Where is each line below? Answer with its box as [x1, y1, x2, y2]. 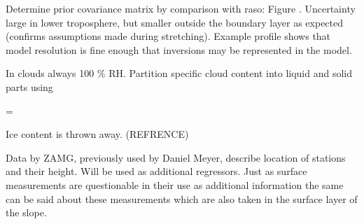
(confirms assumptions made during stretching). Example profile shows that [6, 29, 331, 43]
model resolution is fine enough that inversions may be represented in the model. [6, 42, 352, 57]
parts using [6, 79, 53, 94]
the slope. [6, 205, 47, 220]
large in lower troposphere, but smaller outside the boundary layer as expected [6, 15, 344, 29]
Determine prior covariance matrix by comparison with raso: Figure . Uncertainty [6, 1, 356, 15]
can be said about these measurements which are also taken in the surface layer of [6, 191, 358, 206]
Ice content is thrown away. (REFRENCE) [6, 127, 189, 141]
